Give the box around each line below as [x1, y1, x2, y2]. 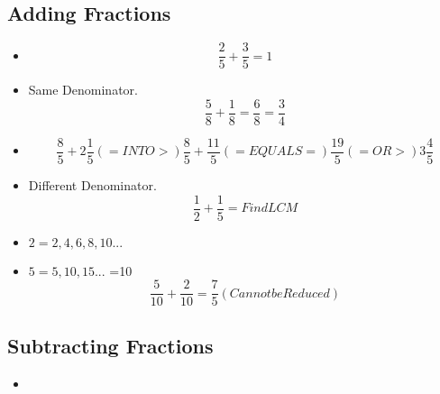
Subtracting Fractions [7, 331, 214, 359]
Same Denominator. [28, 80, 138, 99]
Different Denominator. [28, 175, 157, 194]
